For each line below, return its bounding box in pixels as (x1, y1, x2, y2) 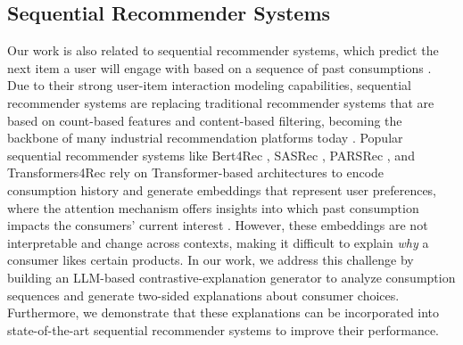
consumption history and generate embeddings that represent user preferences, (7, 180, 437, 199)
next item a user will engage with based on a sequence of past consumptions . (7, 58, 432, 77)
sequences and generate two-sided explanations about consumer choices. (7, 285, 400, 304)
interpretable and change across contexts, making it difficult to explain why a (7, 233, 429, 251)
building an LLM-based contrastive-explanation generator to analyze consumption (7, 267, 456, 286)
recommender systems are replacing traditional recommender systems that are (7, 93, 434, 111)
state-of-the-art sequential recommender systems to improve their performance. (7, 320, 439, 339)
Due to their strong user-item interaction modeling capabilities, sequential (7, 76, 411, 94)
